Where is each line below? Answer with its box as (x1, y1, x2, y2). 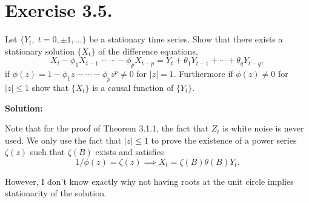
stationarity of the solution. (5, 187, 107, 199)
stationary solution (5, 44, 75, 57)
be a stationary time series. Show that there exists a (89, 33, 283, 45)
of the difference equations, (98, 44, 198, 57)
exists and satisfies (95, 145, 164, 158)
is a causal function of (92, 81, 174, 93)
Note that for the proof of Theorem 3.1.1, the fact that (5, 122, 209, 135)
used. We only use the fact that (5, 133, 122, 146)
